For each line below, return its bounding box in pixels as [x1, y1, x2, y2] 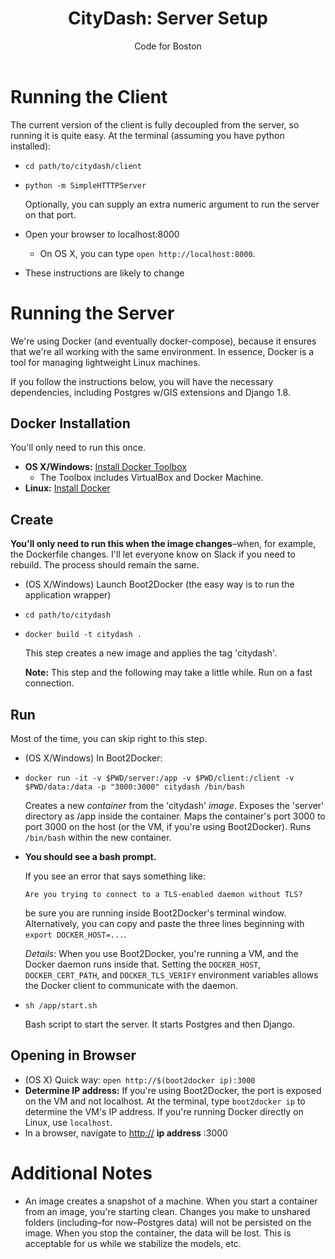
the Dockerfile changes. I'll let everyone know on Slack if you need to [10, 548, 296, 561]
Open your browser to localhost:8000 [24, 228, 180, 240]
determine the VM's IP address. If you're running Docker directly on [24, 1105, 304, 1117]
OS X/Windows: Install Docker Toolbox [24, 461, 187, 473]
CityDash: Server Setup [68, 7, 268, 30]
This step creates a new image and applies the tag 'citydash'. [24, 647, 277, 659]
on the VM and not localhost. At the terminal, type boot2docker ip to [24, 1095, 306, 1107]
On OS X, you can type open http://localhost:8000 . [39, 247, 256, 259]
